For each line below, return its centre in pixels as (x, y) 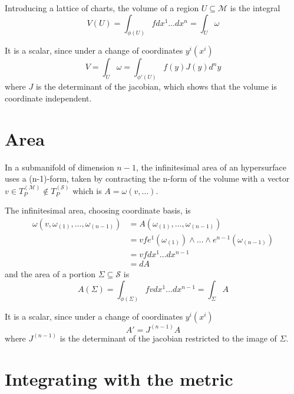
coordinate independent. (48, 98)
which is (87, 190)
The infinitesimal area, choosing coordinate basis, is (98, 210)
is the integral (255, 8)
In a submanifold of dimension (60, 167)
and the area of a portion (50, 274)
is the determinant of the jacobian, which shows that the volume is (156, 86)
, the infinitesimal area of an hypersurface (211, 167)
